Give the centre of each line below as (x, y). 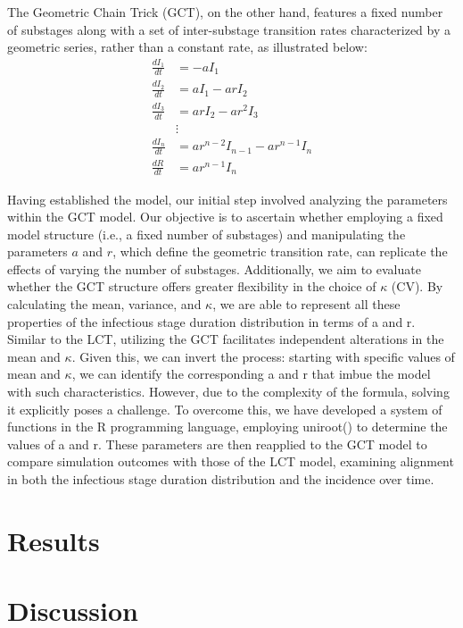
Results (54, 540)
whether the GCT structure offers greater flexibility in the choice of (192, 286)
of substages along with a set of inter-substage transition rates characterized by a (229, 29)
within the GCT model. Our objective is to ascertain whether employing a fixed (225, 217)
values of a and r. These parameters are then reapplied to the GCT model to (217, 444)
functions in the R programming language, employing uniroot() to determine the (227, 427)
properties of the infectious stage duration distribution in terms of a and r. (211, 321)
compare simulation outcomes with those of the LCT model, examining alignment (231, 461)
